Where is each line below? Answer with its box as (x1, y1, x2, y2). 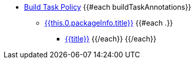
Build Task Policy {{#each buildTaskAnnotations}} (24, 3, 191, 11)
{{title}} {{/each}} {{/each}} (65, 34, 157, 43)
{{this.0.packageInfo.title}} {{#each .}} (45, 18, 173, 27)
